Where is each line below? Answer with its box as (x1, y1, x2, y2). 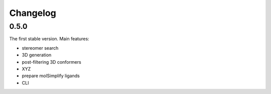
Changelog (9, 7, 56, 18)
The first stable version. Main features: (9, 36, 90, 42)
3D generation (22, 52, 52, 58)
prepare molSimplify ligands (22, 73, 80, 79)
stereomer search (22, 45, 59, 51)
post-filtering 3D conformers (22, 59, 81, 65)
